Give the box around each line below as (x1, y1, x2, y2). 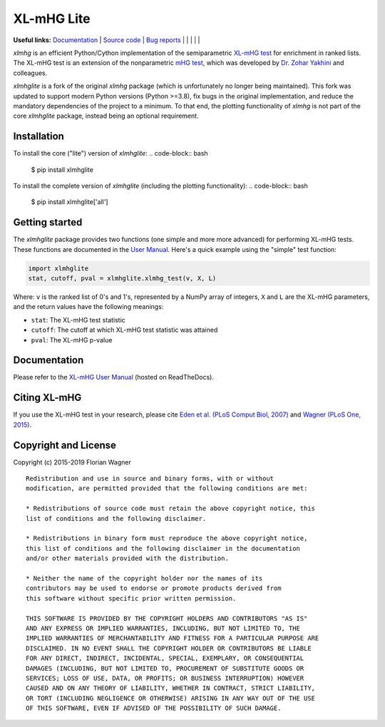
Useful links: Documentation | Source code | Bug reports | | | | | (13, 36, 200, 44)
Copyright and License (13, 439, 117, 451)
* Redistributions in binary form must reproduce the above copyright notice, (26, 534, 308, 542)
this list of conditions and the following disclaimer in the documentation (26, 544, 301, 552)
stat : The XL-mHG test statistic (31, 315, 126, 324)
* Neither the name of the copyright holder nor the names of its (26, 574, 263, 582)
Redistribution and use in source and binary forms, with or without (26, 474, 274, 483)
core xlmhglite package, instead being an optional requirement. (13, 111, 199, 121)
